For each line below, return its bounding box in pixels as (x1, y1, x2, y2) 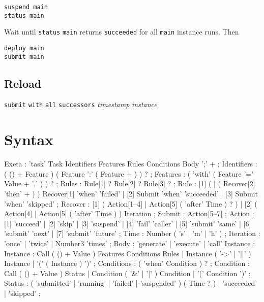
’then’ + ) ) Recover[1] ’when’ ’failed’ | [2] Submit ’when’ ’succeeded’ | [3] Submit (4, 188, 258, 199)
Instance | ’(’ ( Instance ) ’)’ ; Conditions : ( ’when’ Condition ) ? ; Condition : (4, 258, 250, 269)
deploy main (4, 44, 44, 52)
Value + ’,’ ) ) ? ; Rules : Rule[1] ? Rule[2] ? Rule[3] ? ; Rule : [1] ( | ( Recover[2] (4, 178, 255, 189)
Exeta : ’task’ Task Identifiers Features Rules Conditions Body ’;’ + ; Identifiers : (4, 158, 257, 169)
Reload (4, 75, 42, 91)
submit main (4, 53, 44, 60)
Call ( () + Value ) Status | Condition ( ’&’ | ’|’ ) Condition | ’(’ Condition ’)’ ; (4, 267, 251, 278)
